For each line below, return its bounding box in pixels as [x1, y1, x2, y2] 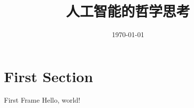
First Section [4, 66, 93, 86]
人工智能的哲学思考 [65, 1, 190, 21]
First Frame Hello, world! [4, 94, 80, 105]
